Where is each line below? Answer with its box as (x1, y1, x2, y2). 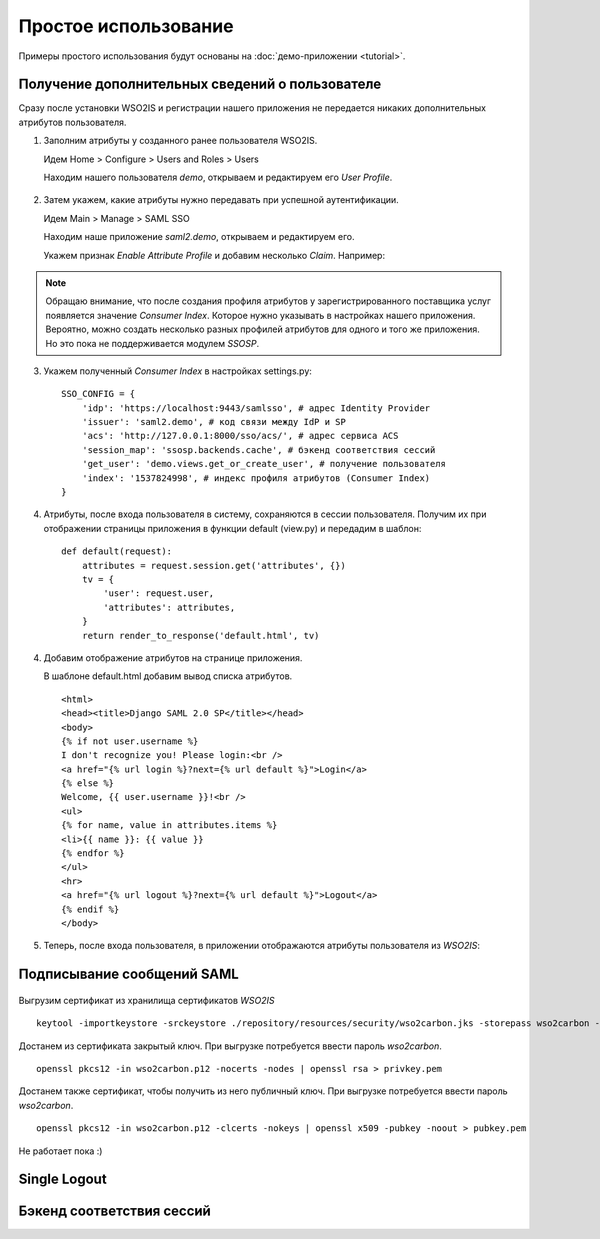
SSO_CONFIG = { (61, 388, 136, 400)
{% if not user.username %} (61, 735, 199, 747)
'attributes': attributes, (103, 601, 236, 613)
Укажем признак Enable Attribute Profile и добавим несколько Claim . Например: (43, 249, 385, 261)
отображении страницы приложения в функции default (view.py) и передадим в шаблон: (43, 522, 422, 534)
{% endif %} (61, 903, 120, 915)
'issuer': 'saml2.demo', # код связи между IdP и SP (81, 416, 347, 428)
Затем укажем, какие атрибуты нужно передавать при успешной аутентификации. (43, 194, 399, 206)
